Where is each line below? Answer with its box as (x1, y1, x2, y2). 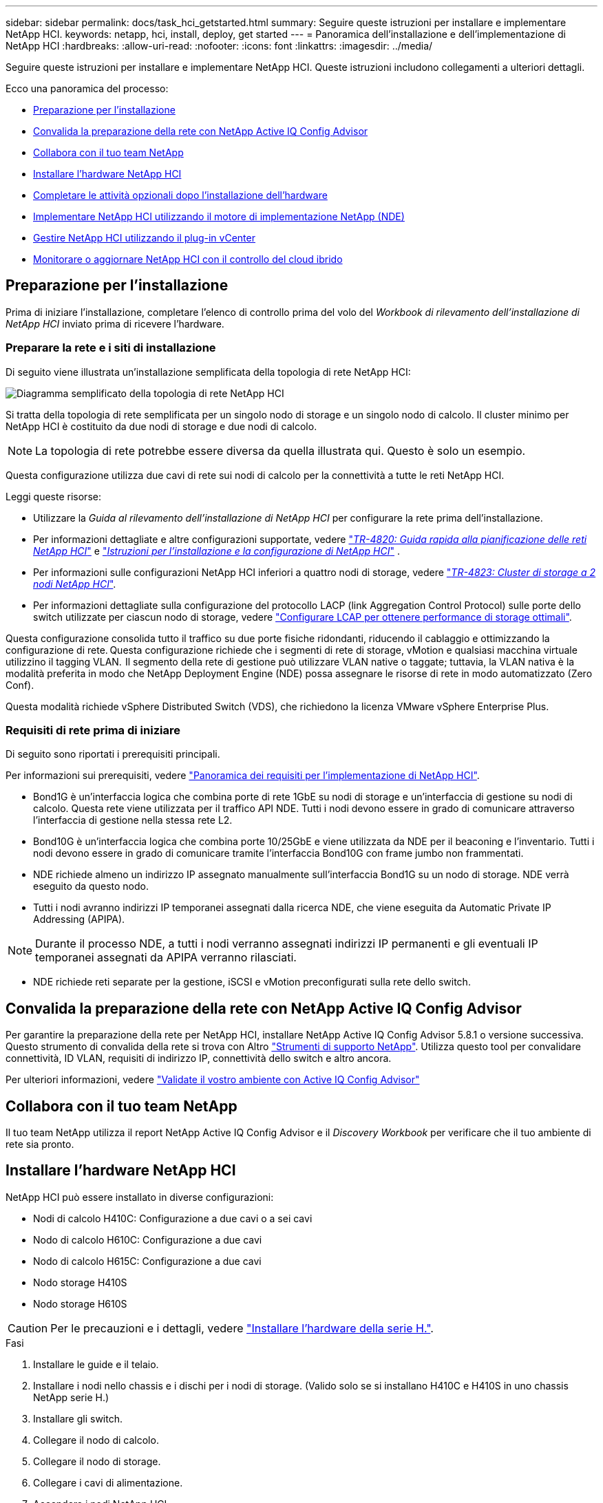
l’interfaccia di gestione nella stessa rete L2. (33, 814, 233, 827)
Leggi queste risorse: (6, 490, 101, 502)
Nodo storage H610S (33, 1297, 127, 1310)
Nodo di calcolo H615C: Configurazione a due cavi (33, 1255, 262, 1267)
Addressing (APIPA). (33, 913, 125, 926)
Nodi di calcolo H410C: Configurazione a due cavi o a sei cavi (33, 1212, 313, 1224)
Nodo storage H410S (33, 1276, 127, 1288)
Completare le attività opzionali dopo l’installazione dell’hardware (33, 189, 328, 201)
